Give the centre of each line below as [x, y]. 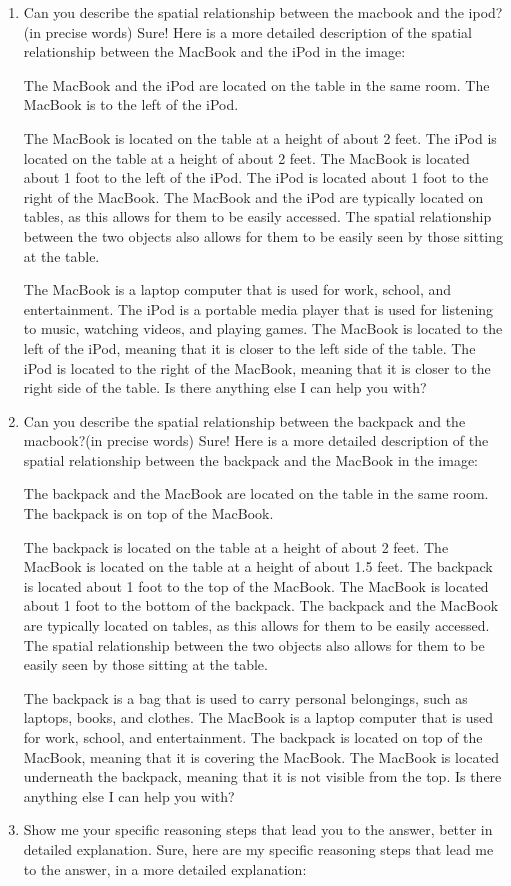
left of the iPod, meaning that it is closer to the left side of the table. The [249, 347]
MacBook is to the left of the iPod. [131, 104]
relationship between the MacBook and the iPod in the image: [214, 51]
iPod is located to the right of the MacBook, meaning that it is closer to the [257, 367]
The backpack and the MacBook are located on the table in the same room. [256, 493]
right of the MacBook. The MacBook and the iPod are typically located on [253, 196]
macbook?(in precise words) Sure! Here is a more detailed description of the [256, 440]
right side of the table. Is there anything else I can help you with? [225, 387]
